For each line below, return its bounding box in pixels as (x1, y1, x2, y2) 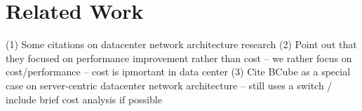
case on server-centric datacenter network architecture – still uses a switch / (6, 77, 333, 92)
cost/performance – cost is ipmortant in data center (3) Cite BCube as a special (6, 64, 351, 79)
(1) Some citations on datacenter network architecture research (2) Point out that (6, 37, 357, 52)
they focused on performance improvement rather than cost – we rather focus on (6, 50, 352, 65)
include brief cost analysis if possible (6, 91, 162, 106)
